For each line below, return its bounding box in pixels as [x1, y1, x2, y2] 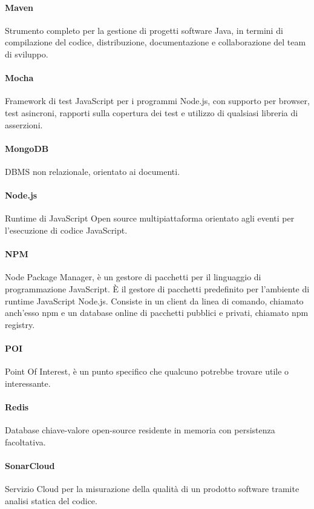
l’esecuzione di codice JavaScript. [5, 223, 128, 236]
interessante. [5, 376, 51, 389]
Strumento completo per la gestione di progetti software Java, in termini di [5, 24, 283, 36]
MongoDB [5, 142, 49, 154]
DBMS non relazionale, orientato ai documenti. [5, 165, 180, 177]
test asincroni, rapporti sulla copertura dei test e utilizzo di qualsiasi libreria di [5, 106, 298, 119]
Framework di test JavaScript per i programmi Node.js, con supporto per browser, [5, 94, 310, 107]
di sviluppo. [5, 47, 48, 60]
